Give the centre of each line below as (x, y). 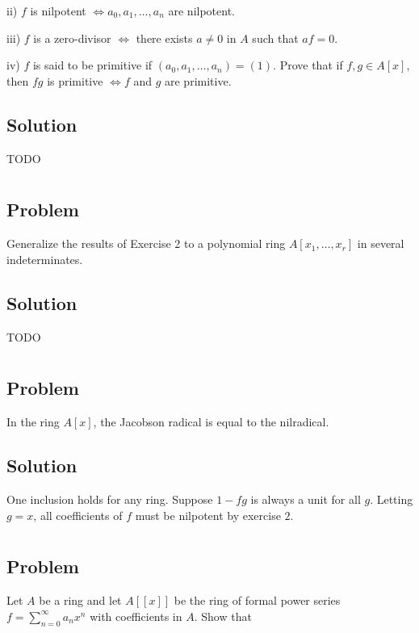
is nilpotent (58, 10)
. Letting (392, 499)
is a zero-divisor (72, 38)
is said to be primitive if (92, 65)
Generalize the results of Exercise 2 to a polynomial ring (146, 243)
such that (275, 38)
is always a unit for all (306, 499)
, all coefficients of (78, 515)
